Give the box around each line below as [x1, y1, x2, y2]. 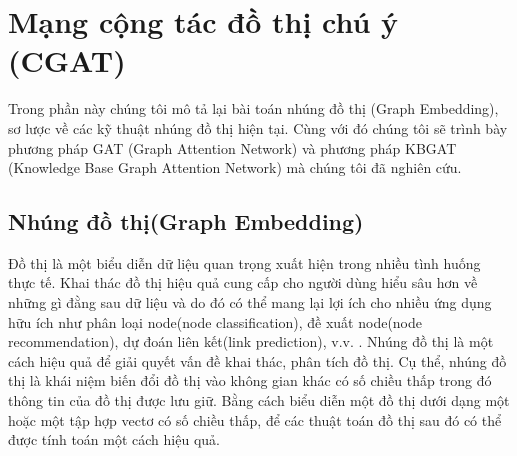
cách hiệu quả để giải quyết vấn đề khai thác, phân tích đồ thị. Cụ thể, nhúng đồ [8, 350, 507, 371]
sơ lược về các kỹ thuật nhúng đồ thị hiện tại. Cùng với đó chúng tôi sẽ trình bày [8, 117, 508, 138]
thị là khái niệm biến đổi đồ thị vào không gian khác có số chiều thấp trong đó [8, 370, 492, 391]
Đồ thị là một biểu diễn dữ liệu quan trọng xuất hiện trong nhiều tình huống [8, 252, 481, 273]
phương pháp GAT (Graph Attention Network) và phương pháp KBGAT [8, 137, 457, 158]
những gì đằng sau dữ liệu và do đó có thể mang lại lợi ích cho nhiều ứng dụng [8, 292, 492, 313]
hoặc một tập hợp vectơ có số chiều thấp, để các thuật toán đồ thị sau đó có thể [8, 409, 502, 430]
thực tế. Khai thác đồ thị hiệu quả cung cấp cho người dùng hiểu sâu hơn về [8, 272, 478, 293]
